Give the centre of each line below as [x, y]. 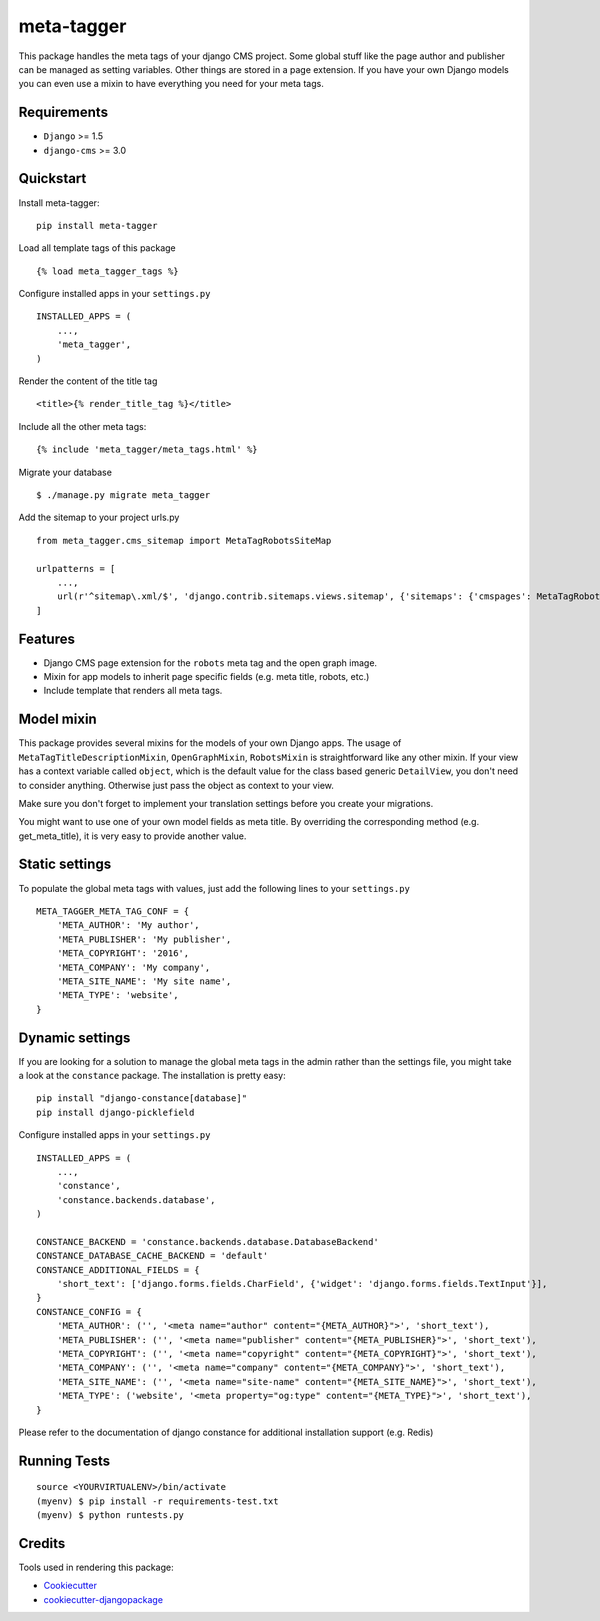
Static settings [65, 864]
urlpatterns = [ [76, 568]
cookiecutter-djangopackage [103, 1599]
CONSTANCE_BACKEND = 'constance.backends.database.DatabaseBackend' [207, 1241]
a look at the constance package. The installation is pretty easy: [152, 1075]
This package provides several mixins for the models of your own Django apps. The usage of [210, 743]
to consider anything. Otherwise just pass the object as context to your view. [176, 785]
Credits [42, 1543]
